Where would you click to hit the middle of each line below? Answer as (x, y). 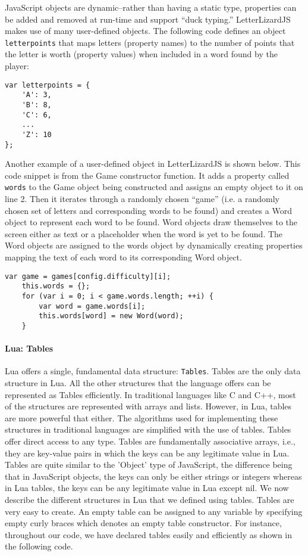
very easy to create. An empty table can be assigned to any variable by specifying (154, 511)
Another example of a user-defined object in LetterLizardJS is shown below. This (153, 164)
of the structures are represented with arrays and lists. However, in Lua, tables (148, 406)
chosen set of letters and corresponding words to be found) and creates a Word (148, 210)
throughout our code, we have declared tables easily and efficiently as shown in (149, 534)
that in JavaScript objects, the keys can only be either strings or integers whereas (153, 476)
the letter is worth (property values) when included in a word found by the (141, 54)
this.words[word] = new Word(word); (111, 316)
